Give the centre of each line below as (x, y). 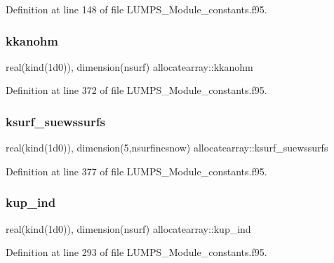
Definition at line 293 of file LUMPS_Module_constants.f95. (136, 252)
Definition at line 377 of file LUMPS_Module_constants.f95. (136, 171)
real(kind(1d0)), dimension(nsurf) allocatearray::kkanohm (129, 66)
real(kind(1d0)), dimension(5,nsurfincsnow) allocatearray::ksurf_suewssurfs (167, 148)
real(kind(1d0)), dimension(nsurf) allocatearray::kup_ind (128, 228)
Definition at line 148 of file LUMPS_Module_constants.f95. (136, 9)
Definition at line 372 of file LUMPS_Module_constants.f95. (136, 90)
